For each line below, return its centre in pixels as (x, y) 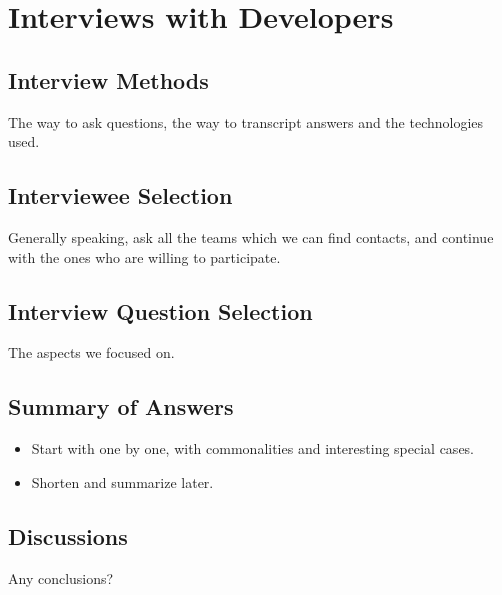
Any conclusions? (61, 577)
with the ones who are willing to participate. (144, 256)
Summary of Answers (121, 406)
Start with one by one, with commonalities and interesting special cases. (253, 448)
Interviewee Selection (120, 195)
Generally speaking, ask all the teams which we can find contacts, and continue (251, 236)
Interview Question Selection (160, 310)
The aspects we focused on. (91, 352)
